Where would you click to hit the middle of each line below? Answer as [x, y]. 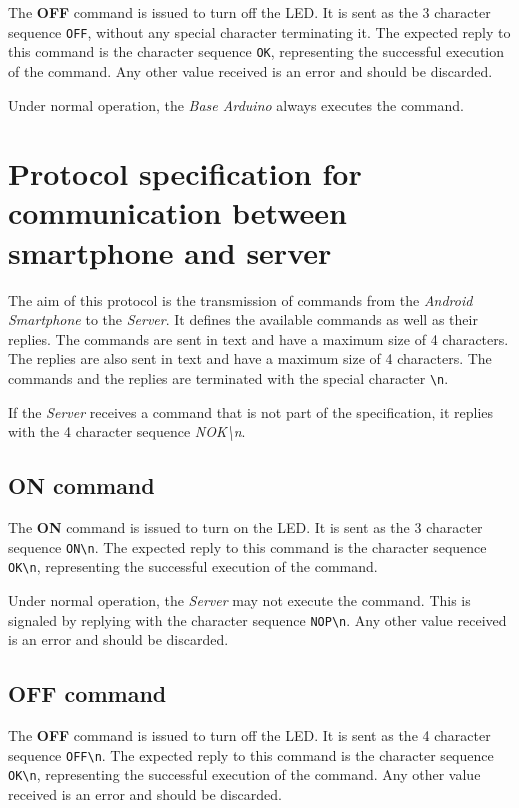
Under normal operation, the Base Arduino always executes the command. [236, 104]
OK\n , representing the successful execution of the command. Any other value [244, 774]
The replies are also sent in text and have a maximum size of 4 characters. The [250, 358]
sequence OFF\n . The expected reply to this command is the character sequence [251, 754]
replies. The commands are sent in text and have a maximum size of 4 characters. [258, 338]
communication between [177, 212]
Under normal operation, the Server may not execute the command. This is [239, 599]
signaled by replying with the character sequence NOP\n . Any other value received [257, 619]
